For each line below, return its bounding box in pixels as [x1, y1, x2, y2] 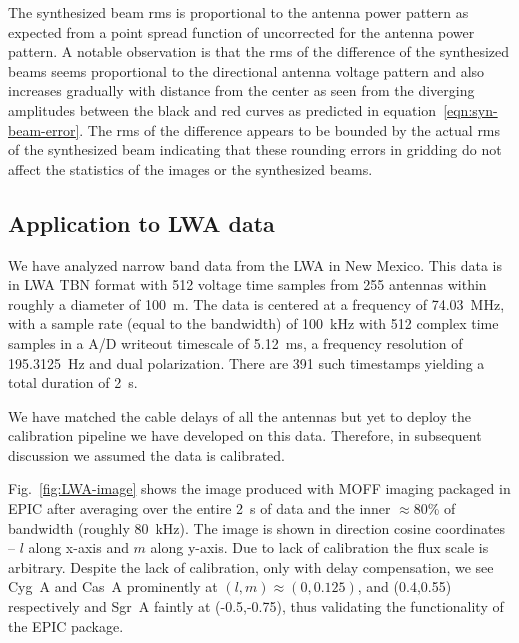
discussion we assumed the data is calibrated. [8, 444, 285, 465]
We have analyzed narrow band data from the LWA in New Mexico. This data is [8, 254, 502, 275]
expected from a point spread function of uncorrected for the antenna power [8, 21, 475, 42]
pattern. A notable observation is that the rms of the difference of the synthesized [8, 41, 510, 62]
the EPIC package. [8, 615, 124, 636]
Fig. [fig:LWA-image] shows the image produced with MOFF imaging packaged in [8, 478, 511, 499]
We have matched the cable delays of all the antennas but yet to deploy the [8, 405, 471, 426]
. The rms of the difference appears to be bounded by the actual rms [79, 119, 501, 140]
